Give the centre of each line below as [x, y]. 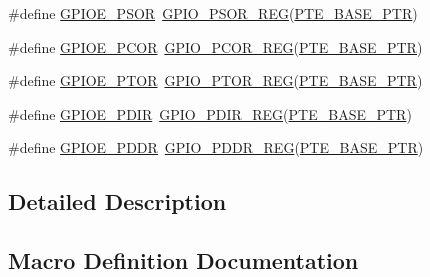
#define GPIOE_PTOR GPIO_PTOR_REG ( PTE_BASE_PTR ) [215, 80]
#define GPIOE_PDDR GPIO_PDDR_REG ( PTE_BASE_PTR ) [216, 147]
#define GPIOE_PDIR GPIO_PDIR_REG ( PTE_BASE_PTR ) [210, 113]
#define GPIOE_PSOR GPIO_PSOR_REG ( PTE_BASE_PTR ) [213, 13]
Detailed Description [117, 201]
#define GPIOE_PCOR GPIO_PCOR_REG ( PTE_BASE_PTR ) [215, 46]
